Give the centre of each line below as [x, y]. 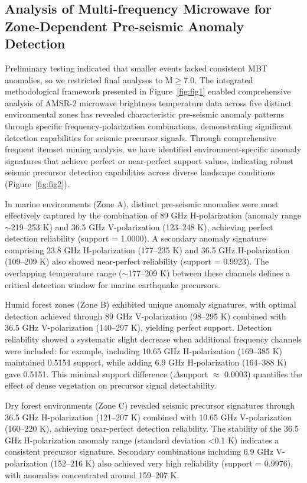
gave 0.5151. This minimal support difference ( [89, 373]
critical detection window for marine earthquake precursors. [112, 284]
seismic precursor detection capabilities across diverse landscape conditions [140, 172]
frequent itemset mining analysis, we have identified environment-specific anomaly [153, 149]
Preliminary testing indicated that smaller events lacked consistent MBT [136, 68]
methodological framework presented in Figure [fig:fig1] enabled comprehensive [148, 91]
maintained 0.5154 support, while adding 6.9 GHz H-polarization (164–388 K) [146, 362]
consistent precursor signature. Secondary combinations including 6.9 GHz [139, 451]
